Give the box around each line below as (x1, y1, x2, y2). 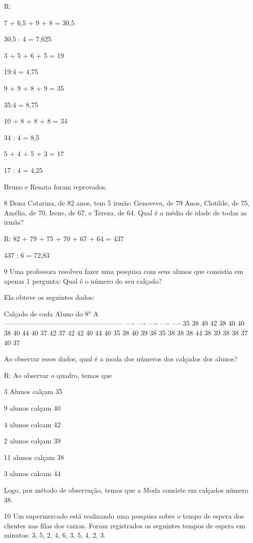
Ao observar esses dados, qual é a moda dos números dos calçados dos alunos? (4, 354, 238, 364)
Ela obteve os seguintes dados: (4, 292, 95, 302)
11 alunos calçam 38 (4, 452, 64, 462)
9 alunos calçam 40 (4, 403, 61, 413)
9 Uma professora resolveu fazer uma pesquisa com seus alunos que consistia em (4, 266, 244, 276)
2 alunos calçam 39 (4, 436, 61, 446)
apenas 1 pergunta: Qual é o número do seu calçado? (4, 275, 162, 286)
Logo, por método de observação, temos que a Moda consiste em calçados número (4, 485, 249, 495)
